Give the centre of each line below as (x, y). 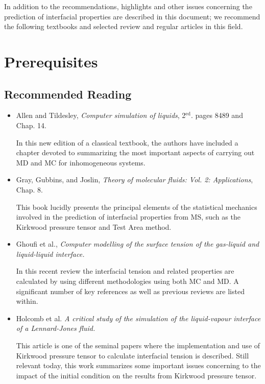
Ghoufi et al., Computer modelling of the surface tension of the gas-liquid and (138, 244)
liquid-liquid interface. (50, 254)
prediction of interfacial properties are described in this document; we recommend (132, 16)
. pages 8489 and (217, 115)
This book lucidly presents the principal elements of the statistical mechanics (137, 207)
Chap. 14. (31, 125)
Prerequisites (51, 61)
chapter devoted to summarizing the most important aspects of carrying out (135, 152)
